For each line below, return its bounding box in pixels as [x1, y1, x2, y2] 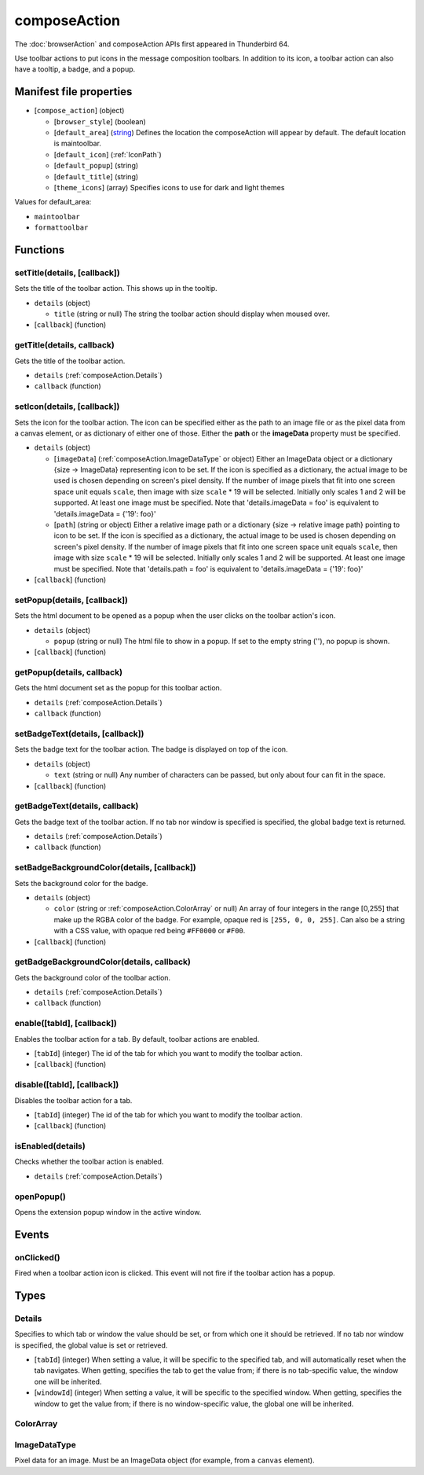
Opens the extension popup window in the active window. [14, 1208, 202, 1216]
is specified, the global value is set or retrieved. [14, 1341, 168, 1350]
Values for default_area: [14, 197, 92, 207]
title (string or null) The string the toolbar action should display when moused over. [53, 309, 330, 318]
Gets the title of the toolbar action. [14, 356, 126, 366]
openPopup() [14, 1191, 66, 1202]
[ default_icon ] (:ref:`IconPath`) [53, 149, 163, 159]
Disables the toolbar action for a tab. [14, 1095, 133, 1105]
